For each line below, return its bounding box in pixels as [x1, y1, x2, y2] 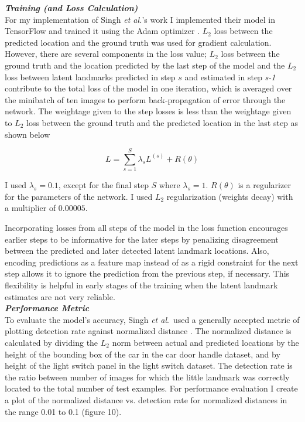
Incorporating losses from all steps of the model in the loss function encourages [5, 222, 288, 234]
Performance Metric [5, 302, 90, 314]
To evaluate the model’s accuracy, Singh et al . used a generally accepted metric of [5, 313, 300, 325]
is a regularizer [238, 179, 291, 191]
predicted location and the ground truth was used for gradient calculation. [5, 36, 272, 48]
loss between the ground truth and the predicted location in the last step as [26, 116, 299, 128]
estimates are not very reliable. [5, 290, 115, 302]
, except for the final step [58, 179, 149, 191]
